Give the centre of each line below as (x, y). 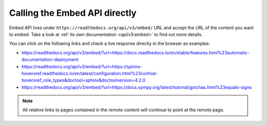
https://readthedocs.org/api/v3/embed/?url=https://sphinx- (82, 66)
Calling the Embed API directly (73, 13)
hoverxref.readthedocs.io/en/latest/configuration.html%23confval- (90, 73)
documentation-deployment (50, 60)
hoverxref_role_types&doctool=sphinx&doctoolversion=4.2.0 (84, 80)
